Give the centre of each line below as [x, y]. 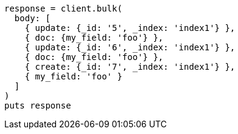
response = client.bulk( [63, 8]
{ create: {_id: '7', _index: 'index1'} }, [130, 67]
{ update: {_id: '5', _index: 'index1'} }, [130, 28]
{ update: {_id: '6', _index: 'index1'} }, [130, 47]
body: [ [32, 18]
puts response [38, 106]
